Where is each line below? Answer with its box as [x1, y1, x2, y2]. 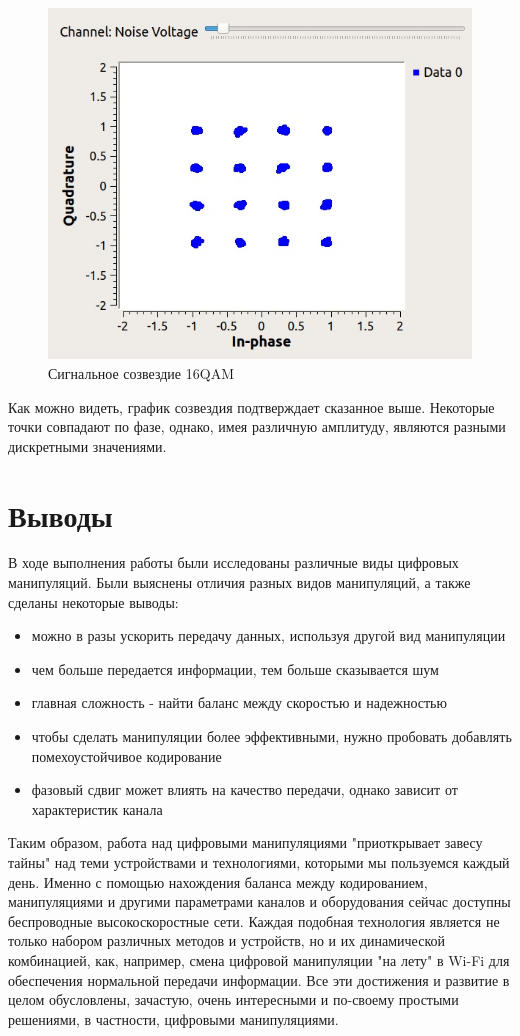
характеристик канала [31, 798, 163, 819]
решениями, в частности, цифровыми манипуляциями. [8, 1008, 339, 1029]
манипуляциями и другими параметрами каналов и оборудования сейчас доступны [8, 891, 511, 912]
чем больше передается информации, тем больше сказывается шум [31, 658, 439, 679]
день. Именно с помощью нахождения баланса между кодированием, [8, 871, 428, 892]
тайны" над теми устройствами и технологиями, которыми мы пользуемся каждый [8, 852, 510, 872]
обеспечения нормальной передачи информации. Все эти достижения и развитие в [8, 969, 510, 990]
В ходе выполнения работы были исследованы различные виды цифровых [8, 552, 459, 573]
